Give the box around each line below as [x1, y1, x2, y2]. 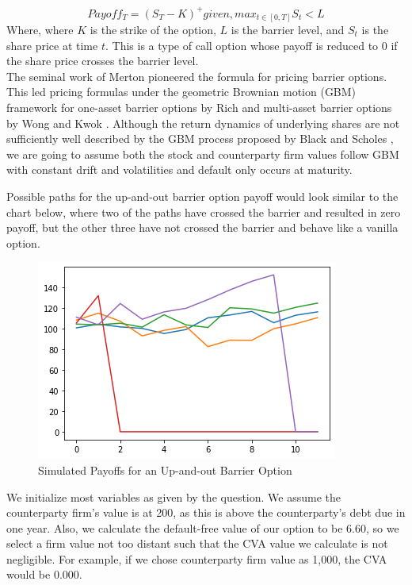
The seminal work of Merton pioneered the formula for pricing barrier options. [6, 67, 387, 84]
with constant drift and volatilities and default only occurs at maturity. [6, 161, 353, 178]
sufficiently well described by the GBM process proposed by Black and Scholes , [6, 130, 394, 147]
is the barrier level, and [231, 21, 345, 38]
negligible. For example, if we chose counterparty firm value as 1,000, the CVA [6, 550, 387, 567]
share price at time [6, 37, 98, 53]
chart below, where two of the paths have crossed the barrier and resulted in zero [6, 203, 401, 220]
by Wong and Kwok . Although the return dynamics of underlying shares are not [6, 114, 400, 131]
